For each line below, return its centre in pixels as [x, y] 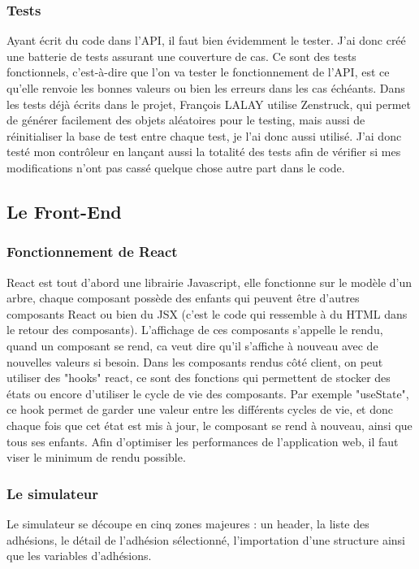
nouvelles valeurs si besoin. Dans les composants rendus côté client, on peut [195, 361]
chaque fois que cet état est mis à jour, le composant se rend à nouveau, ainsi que [209, 425]
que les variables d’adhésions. [79, 556]
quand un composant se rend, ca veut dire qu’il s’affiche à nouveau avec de [192, 345]
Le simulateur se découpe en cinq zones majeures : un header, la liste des [188, 523]
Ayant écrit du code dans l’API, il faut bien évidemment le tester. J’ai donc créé [206, 40]
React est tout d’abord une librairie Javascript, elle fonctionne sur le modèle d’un [209, 282]
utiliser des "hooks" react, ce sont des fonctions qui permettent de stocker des [199, 378]
